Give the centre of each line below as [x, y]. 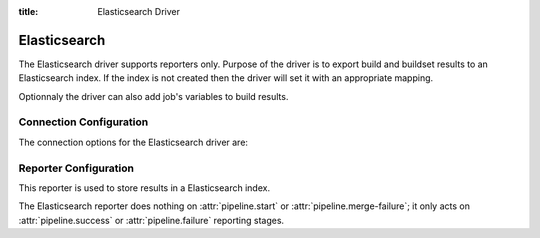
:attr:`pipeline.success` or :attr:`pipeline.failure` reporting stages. [151, 220]
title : [28, 11]
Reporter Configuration [76, 168]
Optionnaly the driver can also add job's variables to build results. [153, 96]
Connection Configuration [83, 122]
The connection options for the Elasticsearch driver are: [133, 142]
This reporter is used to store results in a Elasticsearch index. [144, 187]
